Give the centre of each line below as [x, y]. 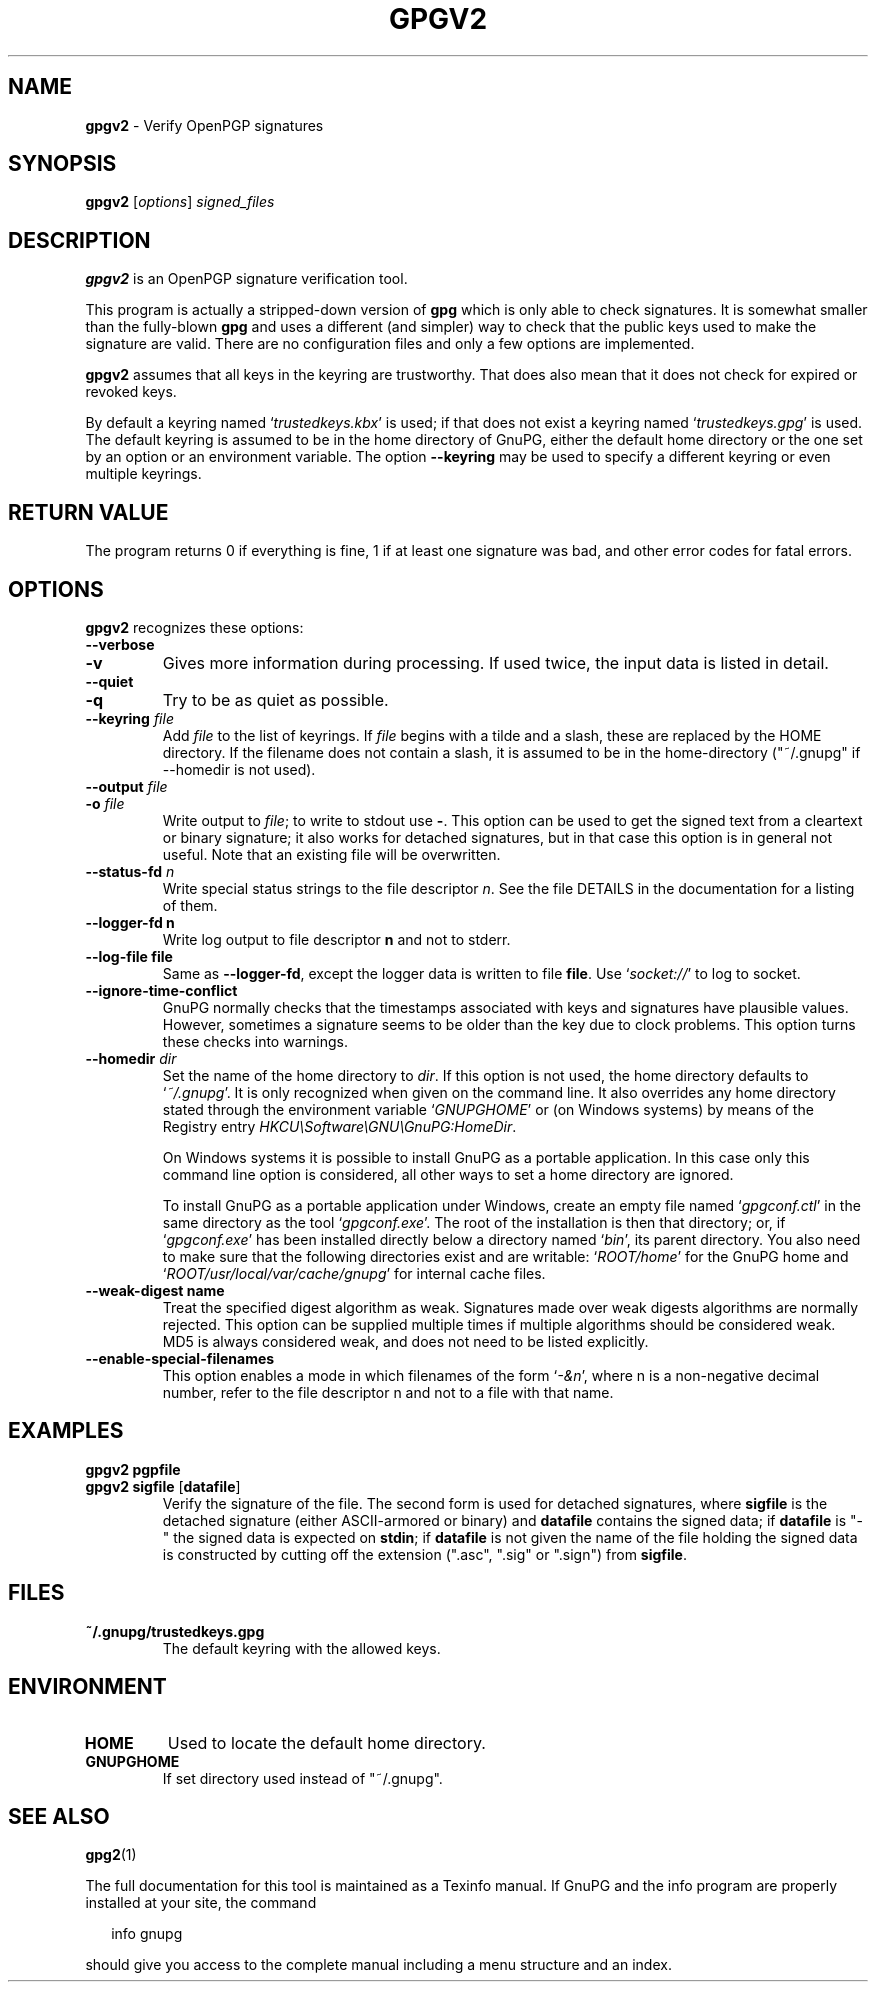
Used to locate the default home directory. [326, 1742]
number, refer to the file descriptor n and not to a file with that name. [388, 1392]
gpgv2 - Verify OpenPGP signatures [204, 125]
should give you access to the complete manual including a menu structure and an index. [378, 1965]
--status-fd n [130, 871]
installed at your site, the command [201, 1903]
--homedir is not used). [239, 769]
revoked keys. [131, 392]
